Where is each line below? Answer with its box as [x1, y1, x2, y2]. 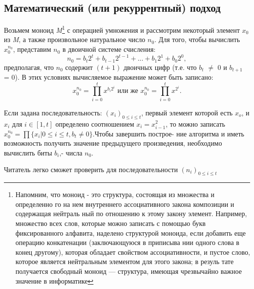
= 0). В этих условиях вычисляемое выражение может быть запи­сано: [4, 72, 213, 82]
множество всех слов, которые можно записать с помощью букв [15, 218, 206, 228]
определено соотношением [55, 118, 134, 129]
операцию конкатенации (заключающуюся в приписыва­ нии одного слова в [15, 237, 239, 247]
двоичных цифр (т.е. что [123, 62, 197, 72]
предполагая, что [4, 62, 54, 72]
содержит [65, 62, 93, 72]
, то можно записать [166, 118, 225, 129]
